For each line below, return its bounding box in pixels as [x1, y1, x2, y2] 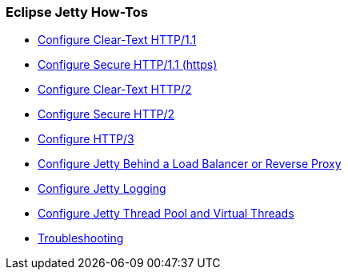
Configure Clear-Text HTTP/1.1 [38, 33, 197, 47]
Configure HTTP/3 [38, 132, 134, 146]
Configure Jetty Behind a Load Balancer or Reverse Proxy [38, 157, 342, 171]
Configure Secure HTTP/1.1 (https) [38, 58, 218, 72]
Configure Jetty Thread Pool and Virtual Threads [38, 206, 294, 221]
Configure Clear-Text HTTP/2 [38, 82, 192, 97]
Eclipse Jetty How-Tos [6, 4, 148, 20]
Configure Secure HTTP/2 [38, 107, 175, 122]
